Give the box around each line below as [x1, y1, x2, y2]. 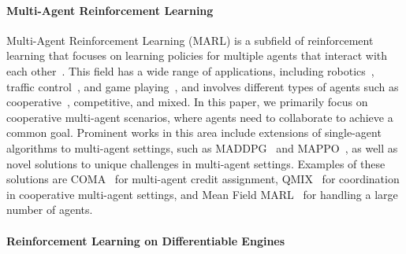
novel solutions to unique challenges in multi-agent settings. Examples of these [6, 155, 386, 171]
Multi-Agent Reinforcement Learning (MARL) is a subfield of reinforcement [6, 31, 374, 48]
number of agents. [6, 201, 93, 218]
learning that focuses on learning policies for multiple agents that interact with [6, 47, 388, 64]
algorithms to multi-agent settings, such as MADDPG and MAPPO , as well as [6, 139, 398, 156]
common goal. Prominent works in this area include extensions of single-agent [6, 124, 382, 141]
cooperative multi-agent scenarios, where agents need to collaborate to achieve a [6, 109, 393, 125]
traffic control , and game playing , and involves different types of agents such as [6, 78, 399, 94]
